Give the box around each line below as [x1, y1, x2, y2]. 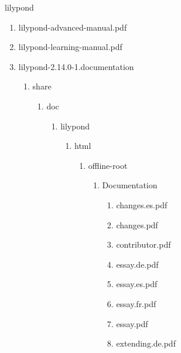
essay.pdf [116, 317, 148, 329]
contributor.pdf [116, 238, 171, 251]
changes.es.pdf [116, 198, 168, 211]
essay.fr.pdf [116, 297, 156, 309]
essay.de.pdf [116, 258, 159, 270]
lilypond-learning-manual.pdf [18, 41, 122, 53]
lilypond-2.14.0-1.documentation [18, 60, 134, 72]
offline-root [88, 159, 128, 171]
